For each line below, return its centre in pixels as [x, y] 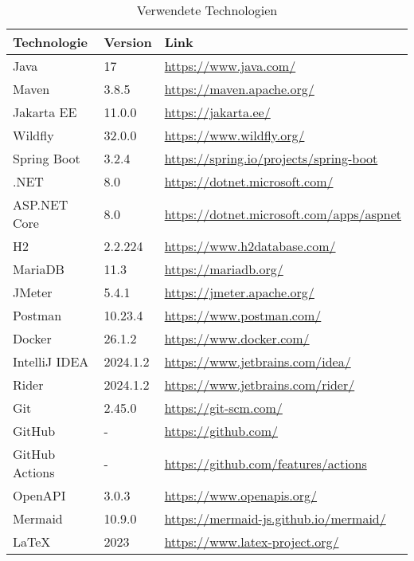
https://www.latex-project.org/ [252, 541]
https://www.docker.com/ [237, 338]
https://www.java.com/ [230, 66]
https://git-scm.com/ [223, 408]
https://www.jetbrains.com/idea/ [258, 361]
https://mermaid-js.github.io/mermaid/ [275, 518]
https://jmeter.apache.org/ [239, 292]
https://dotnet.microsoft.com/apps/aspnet [283, 214]
